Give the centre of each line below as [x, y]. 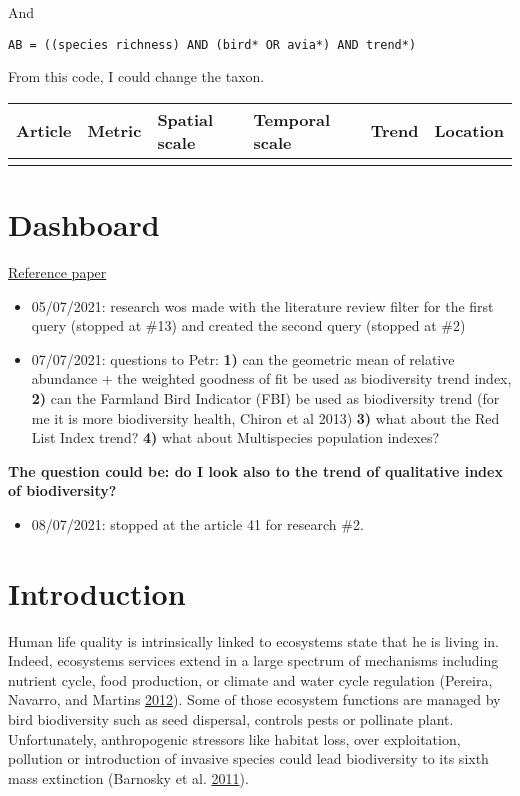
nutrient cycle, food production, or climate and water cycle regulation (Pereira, [250, 679]
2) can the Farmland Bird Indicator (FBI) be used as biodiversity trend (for [265, 397]
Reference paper [57, 271]
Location [469, 131]
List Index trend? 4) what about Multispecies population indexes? [235, 437]
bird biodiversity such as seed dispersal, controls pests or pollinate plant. [231, 719]
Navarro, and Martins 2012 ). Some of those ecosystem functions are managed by [254, 699]
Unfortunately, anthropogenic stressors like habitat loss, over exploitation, [234, 738]
